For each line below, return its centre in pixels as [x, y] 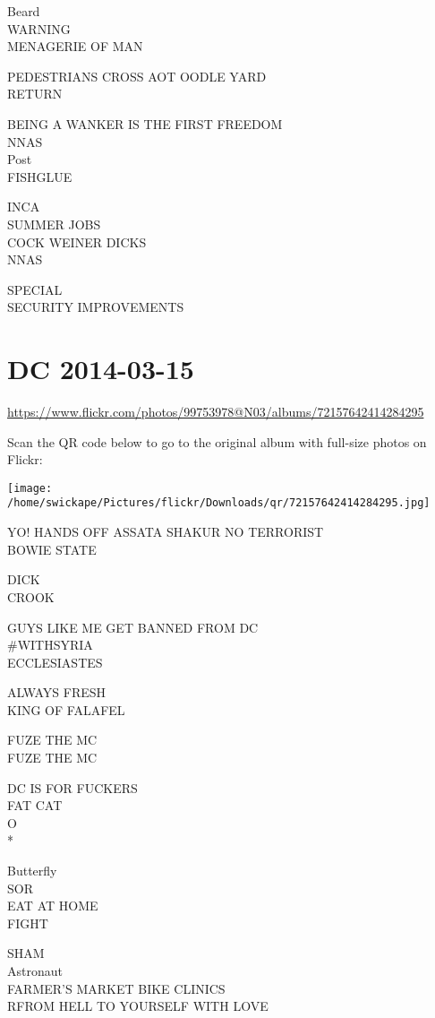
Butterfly [32, 871]
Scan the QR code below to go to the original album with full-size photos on [217, 441]
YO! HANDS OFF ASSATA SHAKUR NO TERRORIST [166, 532]
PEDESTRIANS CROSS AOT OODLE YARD [137, 76]
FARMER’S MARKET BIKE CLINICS [116, 988]
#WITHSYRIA [50, 645]
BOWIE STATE [52, 549]
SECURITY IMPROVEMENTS [96, 307]
